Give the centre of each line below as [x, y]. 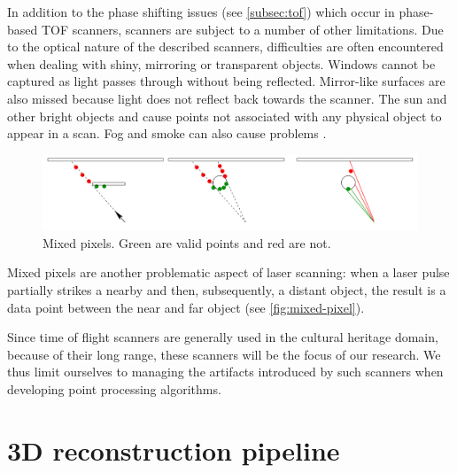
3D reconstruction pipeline [174, 450]
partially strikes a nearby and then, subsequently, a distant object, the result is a [227, 289]
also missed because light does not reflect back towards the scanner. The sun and [227, 98]
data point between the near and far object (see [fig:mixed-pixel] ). [186, 307]
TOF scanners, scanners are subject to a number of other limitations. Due [242, 29]
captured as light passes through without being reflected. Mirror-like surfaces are [226, 81]
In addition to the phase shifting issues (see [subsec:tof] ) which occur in [201, 12]
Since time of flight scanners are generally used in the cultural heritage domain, [223, 337]
